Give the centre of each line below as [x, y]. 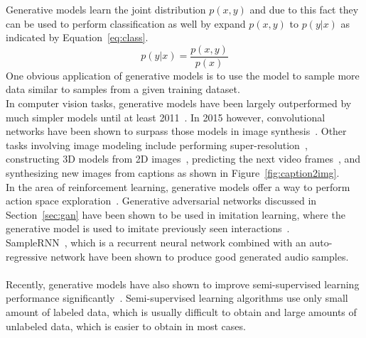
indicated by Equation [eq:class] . [77, 37]
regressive [27, 256]
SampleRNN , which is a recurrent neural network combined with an [156, 242]
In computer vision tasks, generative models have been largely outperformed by [179, 103]
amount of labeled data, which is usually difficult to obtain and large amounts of [181, 311]
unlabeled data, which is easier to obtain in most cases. [126, 326]
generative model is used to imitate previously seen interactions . [148, 228]
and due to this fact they [304, 9]
